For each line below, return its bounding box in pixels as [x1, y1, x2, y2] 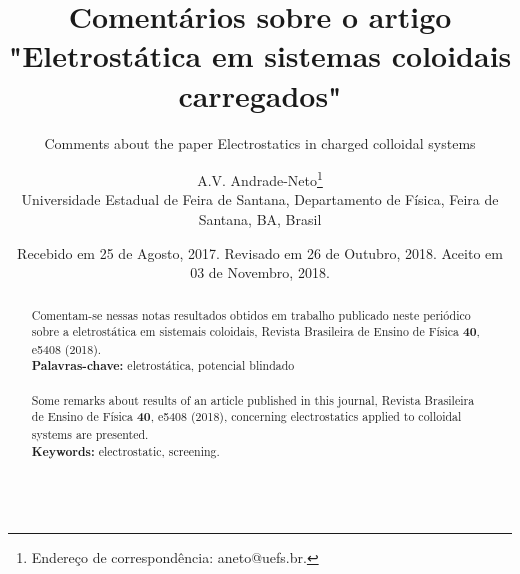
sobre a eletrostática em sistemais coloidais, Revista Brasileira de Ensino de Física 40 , [31, 323, 480, 341]
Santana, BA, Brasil [198, 208, 322, 229]
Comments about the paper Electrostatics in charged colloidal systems [44, 132, 476, 153]
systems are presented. [31, 426, 149, 443]
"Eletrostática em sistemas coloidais [8, 35, 512, 76]
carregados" [178, 74, 342, 115]
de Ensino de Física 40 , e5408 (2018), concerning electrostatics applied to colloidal [31, 408, 462, 426]
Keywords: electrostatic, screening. [31, 442, 220, 460]
